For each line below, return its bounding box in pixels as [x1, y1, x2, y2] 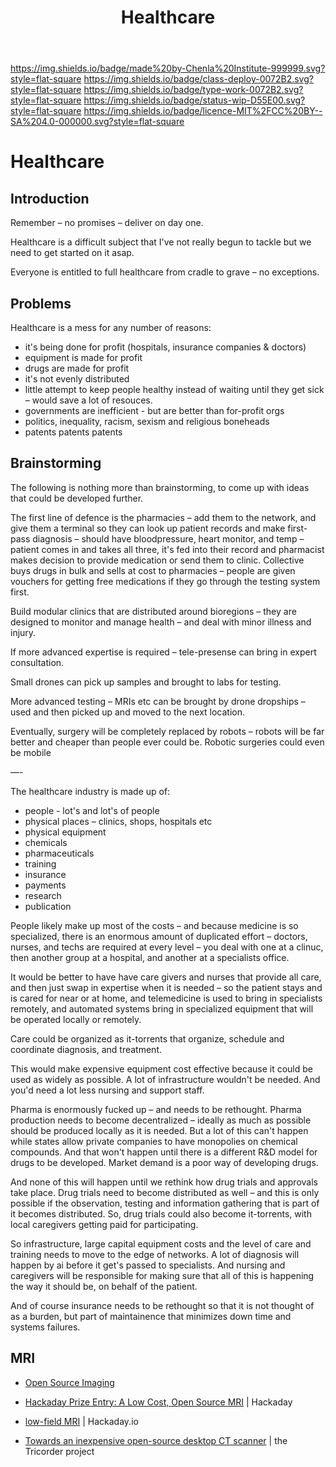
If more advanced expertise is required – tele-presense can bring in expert [10, 646, 317, 658]
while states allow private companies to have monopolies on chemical [10, 1135, 298, 1147]
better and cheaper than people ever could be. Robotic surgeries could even [10, 736, 325, 748]
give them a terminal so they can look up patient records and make [10, 522, 286, 534]
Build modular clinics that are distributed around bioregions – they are [10, 605, 297, 617]
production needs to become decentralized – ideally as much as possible [10, 1114, 312, 1126]
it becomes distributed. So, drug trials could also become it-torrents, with [10, 1207, 312, 1220]
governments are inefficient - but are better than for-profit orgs [24, 405, 285, 416]
